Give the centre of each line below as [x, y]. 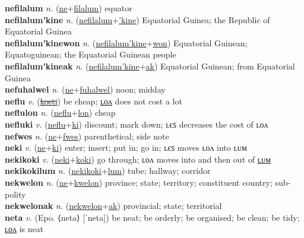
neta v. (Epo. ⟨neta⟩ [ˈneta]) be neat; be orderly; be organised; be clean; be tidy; [152, 217]
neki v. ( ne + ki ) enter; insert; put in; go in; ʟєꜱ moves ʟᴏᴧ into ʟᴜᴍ [126, 147]
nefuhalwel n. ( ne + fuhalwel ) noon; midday [85, 89]
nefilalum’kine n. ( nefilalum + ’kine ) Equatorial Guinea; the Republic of [137, 19]
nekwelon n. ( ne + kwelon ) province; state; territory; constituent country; [139, 182]
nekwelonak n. [34, 206]
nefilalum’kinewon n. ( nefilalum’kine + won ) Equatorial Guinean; [126, 42]
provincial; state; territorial [172, 206]
